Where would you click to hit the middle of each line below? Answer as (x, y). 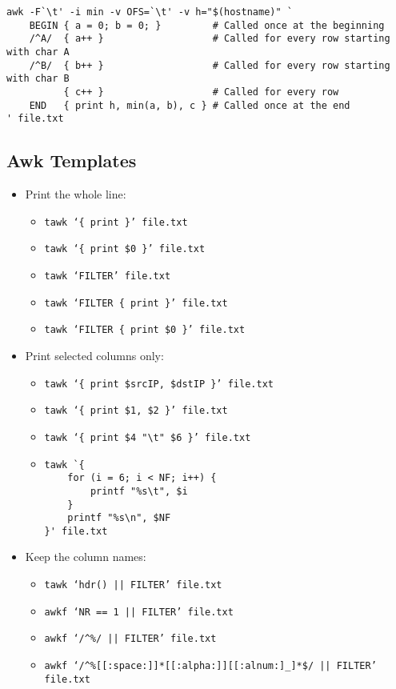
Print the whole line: (76, 194)
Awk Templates (72, 160)
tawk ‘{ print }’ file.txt (116, 222)
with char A (38, 52)
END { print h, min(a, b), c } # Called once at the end (190, 105)
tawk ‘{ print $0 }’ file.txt (125, 249)
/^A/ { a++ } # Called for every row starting (210, 39)
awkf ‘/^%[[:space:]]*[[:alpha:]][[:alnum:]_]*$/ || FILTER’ (210, 666)
